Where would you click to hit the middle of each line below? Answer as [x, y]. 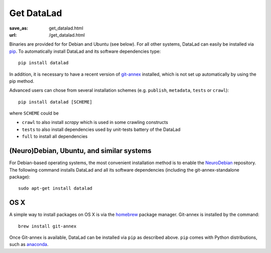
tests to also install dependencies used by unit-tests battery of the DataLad [101, 129]
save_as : [19, 28]
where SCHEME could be [34, 113]
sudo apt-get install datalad [55, 188]
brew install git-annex [47, 226]
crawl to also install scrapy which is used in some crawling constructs [95, 122]
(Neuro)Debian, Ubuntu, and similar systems [80, 151]
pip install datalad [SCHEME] [55, 102]
